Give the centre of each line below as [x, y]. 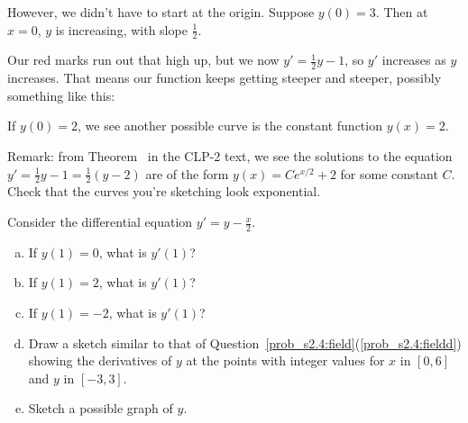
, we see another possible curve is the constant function [230, 126]
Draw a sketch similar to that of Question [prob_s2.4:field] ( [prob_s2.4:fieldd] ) [245, 342]
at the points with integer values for [285, 360]
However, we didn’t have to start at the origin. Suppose [161, 12]
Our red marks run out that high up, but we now [143, 60]
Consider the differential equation [100, 222]
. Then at [402, 12]
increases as [414, 60]
